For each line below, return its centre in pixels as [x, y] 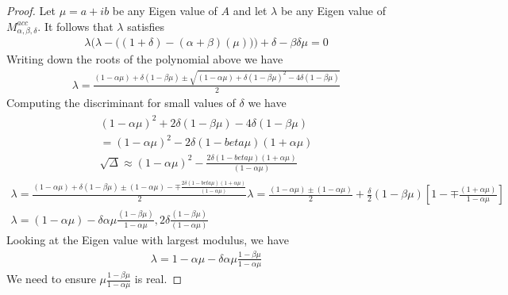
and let [250, 10]
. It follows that [75, 26]
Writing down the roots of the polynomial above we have [145, 59]
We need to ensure [51, 279]
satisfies [146, 26]
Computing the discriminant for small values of [121, 102]
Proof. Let [31, 10]
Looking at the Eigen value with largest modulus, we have [148, 240]
